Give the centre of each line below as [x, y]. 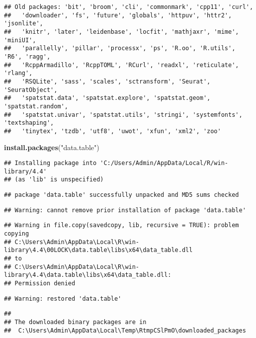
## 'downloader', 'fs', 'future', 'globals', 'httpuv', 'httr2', [118, 15]
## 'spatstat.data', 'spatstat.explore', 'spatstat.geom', [107, 98]
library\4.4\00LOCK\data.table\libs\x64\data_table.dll [98, 250]
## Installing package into [50, 163]
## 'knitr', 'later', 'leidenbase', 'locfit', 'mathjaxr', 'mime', [122, 32]
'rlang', [18, 73]
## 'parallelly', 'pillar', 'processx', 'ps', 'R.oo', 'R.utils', [120, 48]
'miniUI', [20, 40]
